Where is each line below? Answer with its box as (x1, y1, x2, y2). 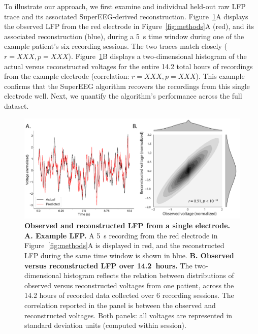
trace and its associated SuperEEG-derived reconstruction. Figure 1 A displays (4, 11, 248, 21)
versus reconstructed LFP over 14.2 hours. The (24, 260, 192, 270)
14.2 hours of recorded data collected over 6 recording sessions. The (24, 290, 234, 300)
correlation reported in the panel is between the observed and (24, 299, 216, 310)
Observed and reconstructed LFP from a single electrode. (24, 220, 231, 231)
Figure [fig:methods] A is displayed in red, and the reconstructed (24, 240, 224, 251)
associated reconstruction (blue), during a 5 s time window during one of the (4, 31, 244, 41)
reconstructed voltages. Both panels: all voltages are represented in (24, 310, 233, 320)
